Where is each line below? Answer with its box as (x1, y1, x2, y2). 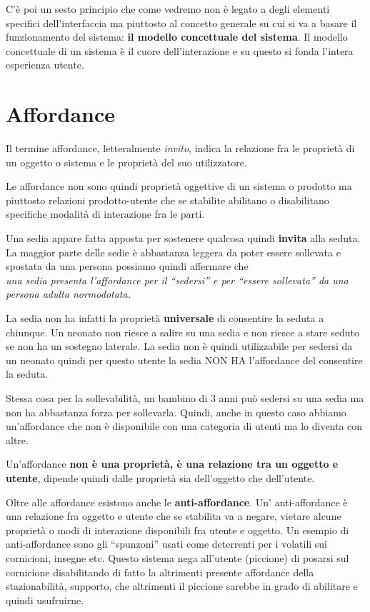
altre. (6, 432, 29, 447)
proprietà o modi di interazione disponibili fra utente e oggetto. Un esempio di (6, 522, 349, 537)
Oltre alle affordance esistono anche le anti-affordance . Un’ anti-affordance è (6, 494, 348, 509)
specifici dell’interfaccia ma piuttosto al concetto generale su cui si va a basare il (6, 15, 357, 30)
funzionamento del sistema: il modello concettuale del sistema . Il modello (6, 29, 348, 44)
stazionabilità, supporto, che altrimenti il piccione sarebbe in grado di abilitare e (6, 578, 358, 593)
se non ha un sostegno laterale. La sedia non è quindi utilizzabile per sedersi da (6, 338, 353, 353)
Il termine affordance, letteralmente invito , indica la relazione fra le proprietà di (6, 141, 355, 156)
